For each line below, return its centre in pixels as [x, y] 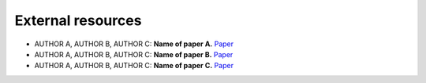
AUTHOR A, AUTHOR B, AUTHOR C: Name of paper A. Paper [134, 44]
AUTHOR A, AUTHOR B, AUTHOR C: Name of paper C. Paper [134, 66]
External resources [78, 20]
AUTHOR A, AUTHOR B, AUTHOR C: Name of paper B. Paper [134, 54]
